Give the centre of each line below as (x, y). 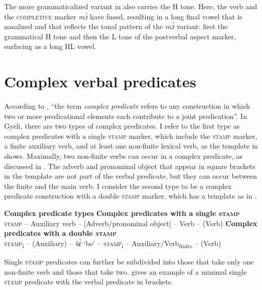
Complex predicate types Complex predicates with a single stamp (122, 213)
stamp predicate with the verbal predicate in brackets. (89, 282)
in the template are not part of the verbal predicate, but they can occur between (131, 176)
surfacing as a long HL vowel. (50, 46)
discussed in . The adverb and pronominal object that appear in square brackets (130, 166)
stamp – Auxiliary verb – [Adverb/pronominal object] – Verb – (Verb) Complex (131, 223)
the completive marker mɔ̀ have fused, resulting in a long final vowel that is (123, 16)
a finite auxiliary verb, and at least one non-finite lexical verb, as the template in (131, 146)
